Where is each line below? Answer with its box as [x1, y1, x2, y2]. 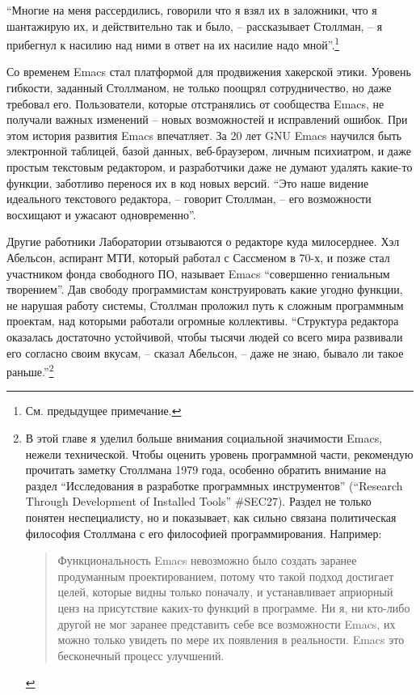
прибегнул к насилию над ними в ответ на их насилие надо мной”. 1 [6, 34, 340, 53]
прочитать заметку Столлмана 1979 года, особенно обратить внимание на [25, 461, 386, 478]
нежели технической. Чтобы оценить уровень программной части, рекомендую [25, 445, 414, 462]
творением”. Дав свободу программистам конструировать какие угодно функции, [6, 281, 403, 298]
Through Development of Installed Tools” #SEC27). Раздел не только [25, 493, 372, 510]
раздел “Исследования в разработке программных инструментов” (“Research [25, 477, 403, 494]
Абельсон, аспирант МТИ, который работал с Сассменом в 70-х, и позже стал [6, 248, 390, 265]
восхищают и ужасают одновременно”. [6, 206, 196, 222]
